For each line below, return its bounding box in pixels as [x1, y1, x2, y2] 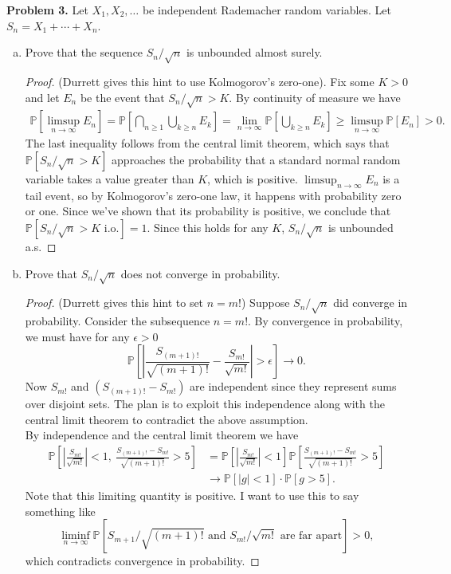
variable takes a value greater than [25, 170, 194, 187]
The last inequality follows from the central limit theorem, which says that [25, 135, 390, 151]
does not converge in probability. [120, 265, 280, 281]
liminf [61, 530, 90, 542]
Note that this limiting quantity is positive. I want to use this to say [25, 487, 359, 504]
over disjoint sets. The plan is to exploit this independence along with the [25, 395, 385, 412]
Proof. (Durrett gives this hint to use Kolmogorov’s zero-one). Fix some [25, 73, 375, 89]
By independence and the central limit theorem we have [25, 427, 299, 443]
